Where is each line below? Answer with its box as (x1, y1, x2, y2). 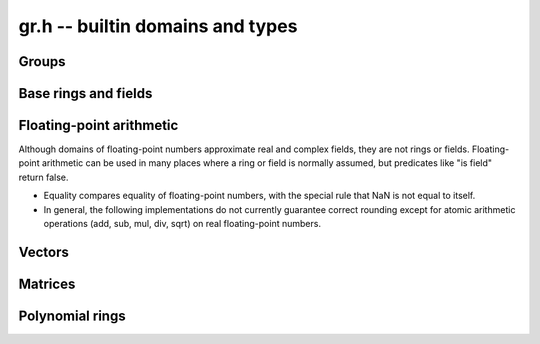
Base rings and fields (18, 85, 153, 102)
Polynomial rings (18, 307, 126, 324)
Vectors (18, 243, 69, 260)
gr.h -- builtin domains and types (18, 15, 298, 37)
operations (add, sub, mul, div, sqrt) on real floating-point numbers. (43, 218, 322, 230)
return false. (18, 171, 69, 183)
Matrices (18, 275, 76, 292)
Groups (18, 53, 66, 70)
